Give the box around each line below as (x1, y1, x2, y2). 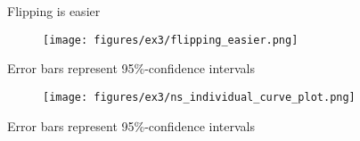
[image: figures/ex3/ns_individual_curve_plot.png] (43, 90, 356, 104)
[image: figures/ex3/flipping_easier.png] (43, 33, 299, 46)
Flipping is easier (7, 2, 101, 20)
